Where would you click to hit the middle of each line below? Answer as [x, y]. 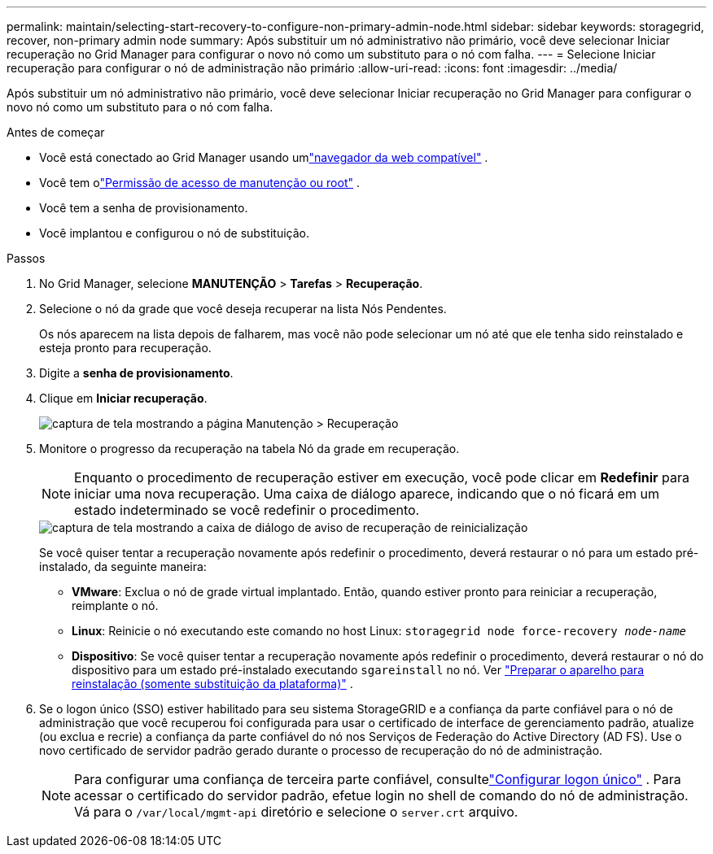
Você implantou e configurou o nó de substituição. [174, 233]
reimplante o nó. [115, 606]
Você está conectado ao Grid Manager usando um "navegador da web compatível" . [264, 157]
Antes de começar [56, 132]
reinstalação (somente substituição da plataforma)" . [212, 684]
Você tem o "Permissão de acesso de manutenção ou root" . [199, 183]
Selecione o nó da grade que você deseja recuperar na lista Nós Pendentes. [243, 309]
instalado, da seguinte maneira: [123, 566]
